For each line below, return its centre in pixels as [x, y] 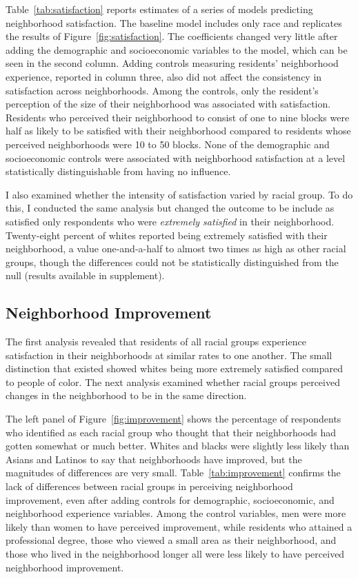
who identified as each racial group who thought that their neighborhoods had [171, 432]
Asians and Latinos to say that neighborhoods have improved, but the [154, 459]
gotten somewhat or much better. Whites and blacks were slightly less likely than [178, 446]
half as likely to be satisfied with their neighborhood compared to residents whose [178, 131]
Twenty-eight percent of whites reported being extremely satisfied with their [167, 235]
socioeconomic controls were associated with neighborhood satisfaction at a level [176, 158]
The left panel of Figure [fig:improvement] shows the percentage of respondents [173, 419]
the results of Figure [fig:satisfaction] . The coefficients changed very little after [172, 36]
